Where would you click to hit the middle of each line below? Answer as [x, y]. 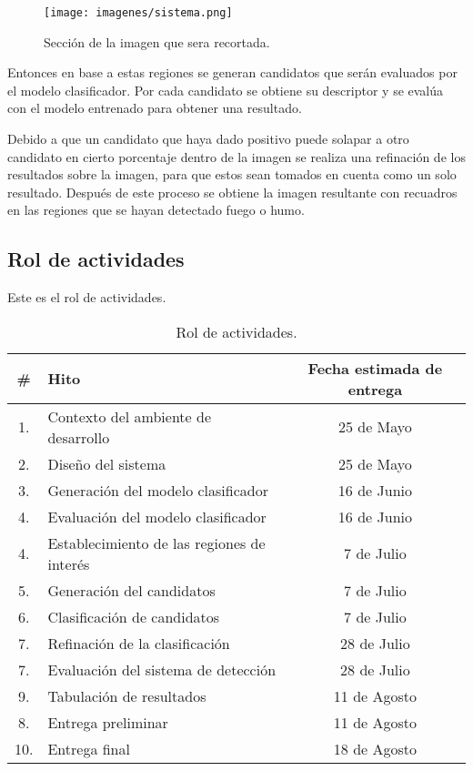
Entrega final [89, 748]
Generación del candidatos [131, 590]
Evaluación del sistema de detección [162, 669]
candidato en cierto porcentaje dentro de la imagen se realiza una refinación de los [236, 156]
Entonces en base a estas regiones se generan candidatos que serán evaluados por [232, 72]
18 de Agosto [375, 748]
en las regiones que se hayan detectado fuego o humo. [156, 210]
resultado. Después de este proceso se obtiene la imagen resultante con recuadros [232, 192]
